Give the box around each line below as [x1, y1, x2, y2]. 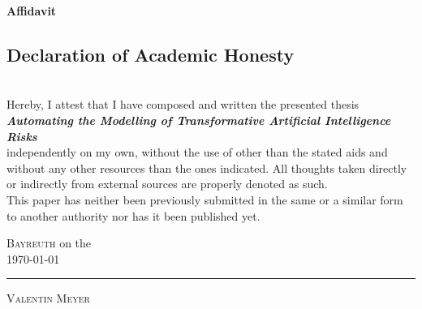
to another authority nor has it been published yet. [6, 207, 261, 224]
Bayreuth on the [6, 234, 92, 251]
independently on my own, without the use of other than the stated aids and [6, 144, 388, 161]
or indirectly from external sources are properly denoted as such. [6, 175, 328, 192]
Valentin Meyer [6, 290, 90, 307]
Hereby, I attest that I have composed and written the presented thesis [6, 96, 360, 113]
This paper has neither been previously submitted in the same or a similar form [6, 191, 403, 208]
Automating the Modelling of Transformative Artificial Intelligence [6, 111, 391, 128]
